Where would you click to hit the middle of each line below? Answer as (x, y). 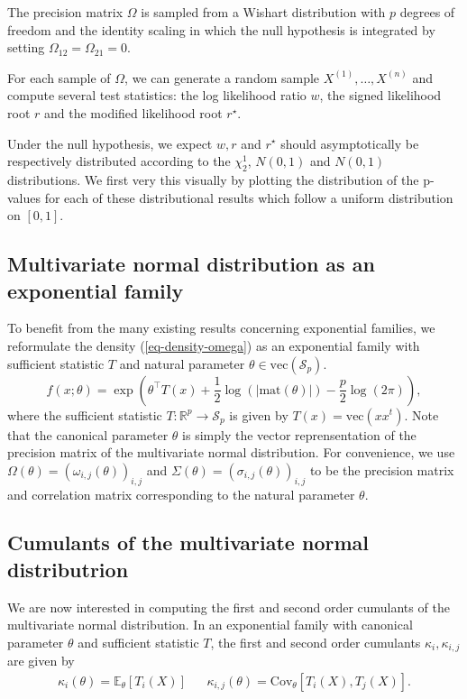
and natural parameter (182, 363)
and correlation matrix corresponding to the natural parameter (181, 494)
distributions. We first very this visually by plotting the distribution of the (213, 179)
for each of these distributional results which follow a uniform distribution (249, 197)
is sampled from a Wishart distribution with (263, 12)
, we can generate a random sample (222, 77)
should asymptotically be (350, 143)
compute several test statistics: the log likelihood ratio (157, 95)
